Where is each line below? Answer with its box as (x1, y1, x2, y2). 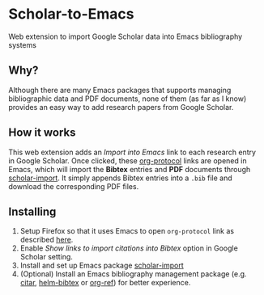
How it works (8, 126, 76, 140)
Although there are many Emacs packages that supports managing (8, 85, 232, 95)
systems (8, 40, 36, 49)
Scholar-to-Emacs (8, 5, 134, 23)
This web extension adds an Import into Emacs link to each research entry (8, 147, 257, 157)
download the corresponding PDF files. (8, 181, 139, 191)
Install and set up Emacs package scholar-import (19, 260, 184, 271)
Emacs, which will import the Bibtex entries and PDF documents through (8, 164, 251, 174)
